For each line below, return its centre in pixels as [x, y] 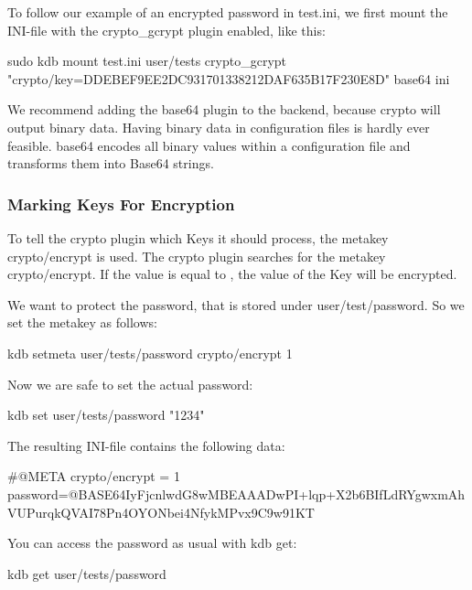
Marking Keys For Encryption [121, 204]
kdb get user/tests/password [87, 573]
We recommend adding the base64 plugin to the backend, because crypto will [224, 109]
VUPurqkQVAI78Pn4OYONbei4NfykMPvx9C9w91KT [161, 512]
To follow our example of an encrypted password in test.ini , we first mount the [228, 12]
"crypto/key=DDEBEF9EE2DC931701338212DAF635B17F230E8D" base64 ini [229, 78]
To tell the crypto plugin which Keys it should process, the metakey [198, 237]
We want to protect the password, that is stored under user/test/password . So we [236, 304]
